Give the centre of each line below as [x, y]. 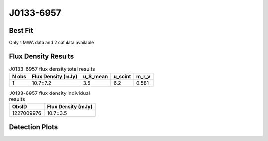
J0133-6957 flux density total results [52, 69]
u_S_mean [96, 77]
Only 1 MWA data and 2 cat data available [52, 43]
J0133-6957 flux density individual [50, 93]
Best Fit [21, 30]
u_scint [122, 77]
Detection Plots [33, 127]
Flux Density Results [42, 56]
